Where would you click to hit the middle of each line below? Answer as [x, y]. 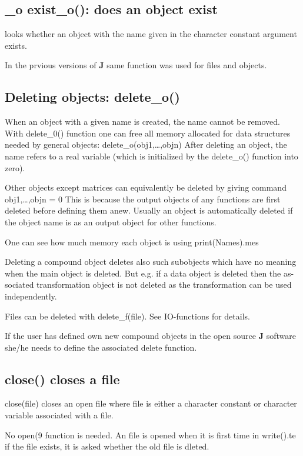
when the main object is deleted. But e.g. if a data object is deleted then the [143, 273]
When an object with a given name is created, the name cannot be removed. [142, 122]
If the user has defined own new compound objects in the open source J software [150, 336]
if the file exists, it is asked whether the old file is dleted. [107, 446]
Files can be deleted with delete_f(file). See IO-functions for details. [127, 316]
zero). [15, 167]
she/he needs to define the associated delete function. [101, 347]
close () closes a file [62, 379]
